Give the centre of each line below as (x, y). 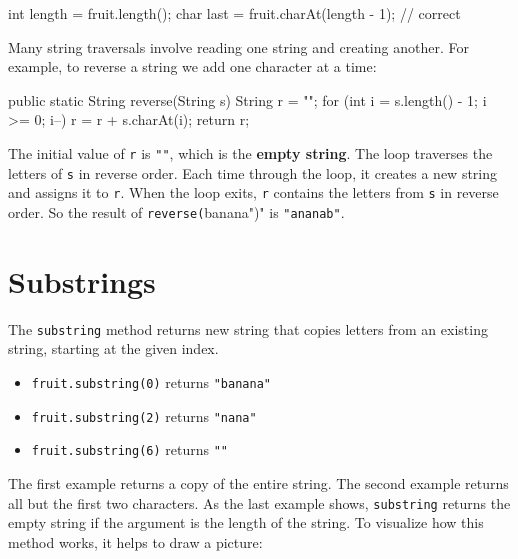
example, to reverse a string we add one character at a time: (192, 66)
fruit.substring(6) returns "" (130, 449)
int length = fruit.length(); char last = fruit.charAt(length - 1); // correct (234, 13)
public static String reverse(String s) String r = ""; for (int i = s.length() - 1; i (247, 99)
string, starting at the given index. (113, 348)
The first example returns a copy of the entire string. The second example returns (258, 482)
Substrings (82, 280)
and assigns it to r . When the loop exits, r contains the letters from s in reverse (253, 192)
